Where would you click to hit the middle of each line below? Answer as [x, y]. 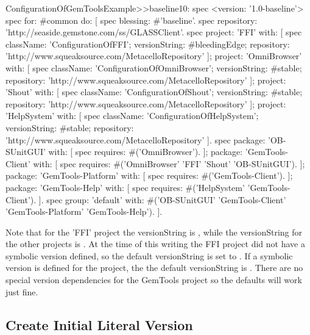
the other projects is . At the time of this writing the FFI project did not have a [155, 244]
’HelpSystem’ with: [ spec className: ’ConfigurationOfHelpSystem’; [132, 116]
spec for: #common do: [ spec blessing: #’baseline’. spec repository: [132, 20]
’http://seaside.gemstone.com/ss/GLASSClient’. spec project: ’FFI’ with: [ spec [154, 32]
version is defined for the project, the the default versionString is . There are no [154, 268]
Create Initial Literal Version [99, 324]
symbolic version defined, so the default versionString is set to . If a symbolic [149, 255]
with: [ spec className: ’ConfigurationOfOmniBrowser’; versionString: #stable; [154, 67]
